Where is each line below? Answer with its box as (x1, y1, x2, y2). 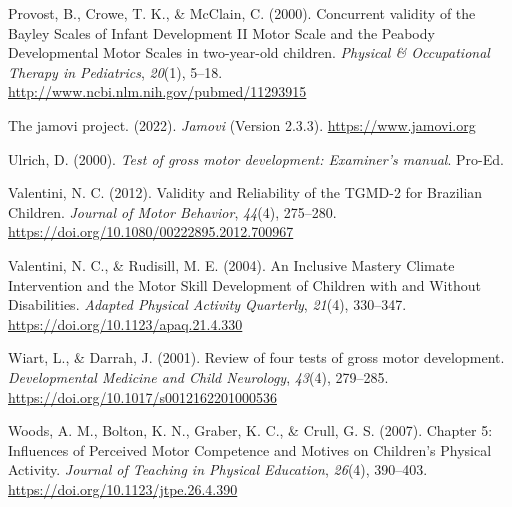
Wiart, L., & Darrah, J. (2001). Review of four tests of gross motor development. (8, 347, 505, 368)
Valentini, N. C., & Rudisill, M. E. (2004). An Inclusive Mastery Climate (8, 254, 455, 275)
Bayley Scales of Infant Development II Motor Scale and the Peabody (8, 22, 435, 43)
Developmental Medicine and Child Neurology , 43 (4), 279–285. (8, 366, 389, 387)
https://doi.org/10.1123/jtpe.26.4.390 (8, 478, 238, 499)
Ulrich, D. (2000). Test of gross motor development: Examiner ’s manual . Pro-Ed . (8, 148, 504, 169)
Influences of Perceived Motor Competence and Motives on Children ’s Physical (8, 439, 492, 460)
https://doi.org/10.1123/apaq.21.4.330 (8, 313, 243, 334)
